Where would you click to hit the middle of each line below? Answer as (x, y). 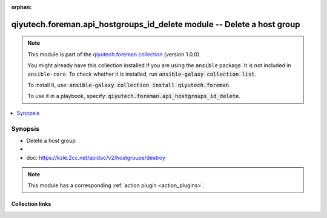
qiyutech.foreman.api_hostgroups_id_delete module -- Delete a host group (156, 24)
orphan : (21, 7)
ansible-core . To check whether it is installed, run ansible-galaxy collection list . (142, 74)
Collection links (31, 204)
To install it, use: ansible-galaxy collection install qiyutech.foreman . (129, 85)
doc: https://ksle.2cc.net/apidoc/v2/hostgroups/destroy (96, 157)
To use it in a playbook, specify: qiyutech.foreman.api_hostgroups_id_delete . (134, 96)
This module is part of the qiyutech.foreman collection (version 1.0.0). (114, 54)
